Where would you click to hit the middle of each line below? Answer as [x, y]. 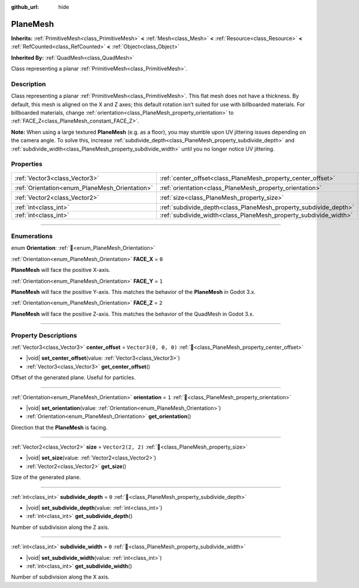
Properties [27, 164]
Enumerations [32, 236]
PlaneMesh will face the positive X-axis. [61, 270]
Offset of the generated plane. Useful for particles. [73, 378]
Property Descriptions [44, 335]
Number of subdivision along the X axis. [60, 577]
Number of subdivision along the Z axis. [60, 527]
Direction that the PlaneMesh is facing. [59, 427]
